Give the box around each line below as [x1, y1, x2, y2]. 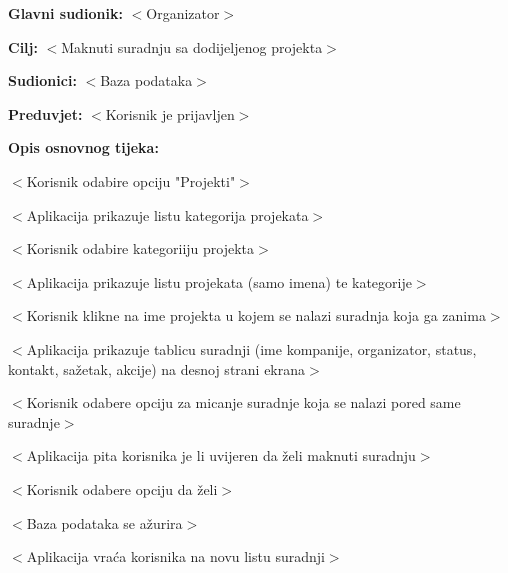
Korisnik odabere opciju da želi [26, 478, 218, 499]
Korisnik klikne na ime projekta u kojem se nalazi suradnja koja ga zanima [26, 305, 486, 326]
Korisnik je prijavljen [105, 103, 235, 124]
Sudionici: [8, 70, 77, 91]
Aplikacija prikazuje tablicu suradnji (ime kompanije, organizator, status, [26, 338, 477, 359]
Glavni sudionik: [8, 3, 123, 23]
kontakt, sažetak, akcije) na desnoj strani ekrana [8, 358, 306, 379]
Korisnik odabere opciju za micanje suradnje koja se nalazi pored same [26, 392, 461, 413]
